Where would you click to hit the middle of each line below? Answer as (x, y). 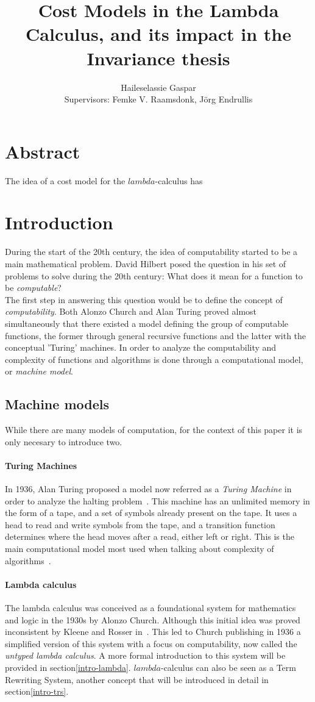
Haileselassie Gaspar (158, 87)
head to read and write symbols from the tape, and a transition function (140, 524)
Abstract (43, 151)
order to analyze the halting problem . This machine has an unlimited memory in (157, 500)
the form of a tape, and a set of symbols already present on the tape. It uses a (151, 513)
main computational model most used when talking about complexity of (140, 549)
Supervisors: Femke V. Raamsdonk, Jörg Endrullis (158, 99)
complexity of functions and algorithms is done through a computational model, (154, 359)
